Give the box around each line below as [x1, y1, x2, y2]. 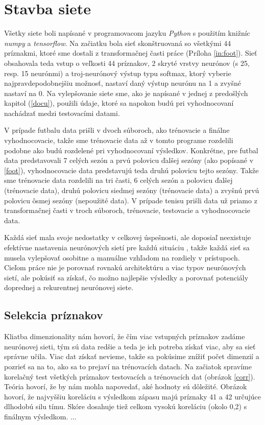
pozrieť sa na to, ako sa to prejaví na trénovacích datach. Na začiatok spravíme [4, 361, 252, 371]
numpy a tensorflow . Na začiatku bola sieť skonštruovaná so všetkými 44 [4, 37, 231, 48]
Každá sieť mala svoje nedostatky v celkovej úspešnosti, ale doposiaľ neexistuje [4, 232, 251, 243]
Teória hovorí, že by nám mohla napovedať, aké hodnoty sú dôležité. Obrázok [4, 381, 247, 392]
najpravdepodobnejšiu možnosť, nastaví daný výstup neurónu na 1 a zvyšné [4, 78, 242, 88]
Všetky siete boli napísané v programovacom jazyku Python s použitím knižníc [4, 28, 250, 38]
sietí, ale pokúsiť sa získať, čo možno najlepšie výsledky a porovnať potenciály [4, 272, 249, 282]
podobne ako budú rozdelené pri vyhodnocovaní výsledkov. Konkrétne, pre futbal [4, 145, 258, 155]
